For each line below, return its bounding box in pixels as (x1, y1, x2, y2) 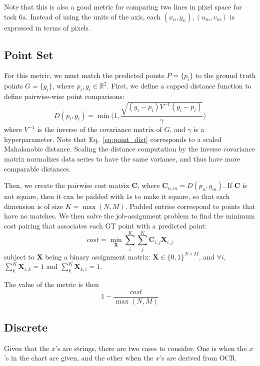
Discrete (4, 319, 47, 335)
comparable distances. (4, 163, 71, 173)
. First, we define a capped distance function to (106, 80, 251, 91)
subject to (4, 251, 34, 261)
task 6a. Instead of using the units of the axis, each (4, 11, 161, 21)
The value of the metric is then (4, 279, 99, 289)
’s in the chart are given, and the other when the (4, 352, 153, 363)
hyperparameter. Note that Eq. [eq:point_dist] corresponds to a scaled (4, 133, 221, 144)
